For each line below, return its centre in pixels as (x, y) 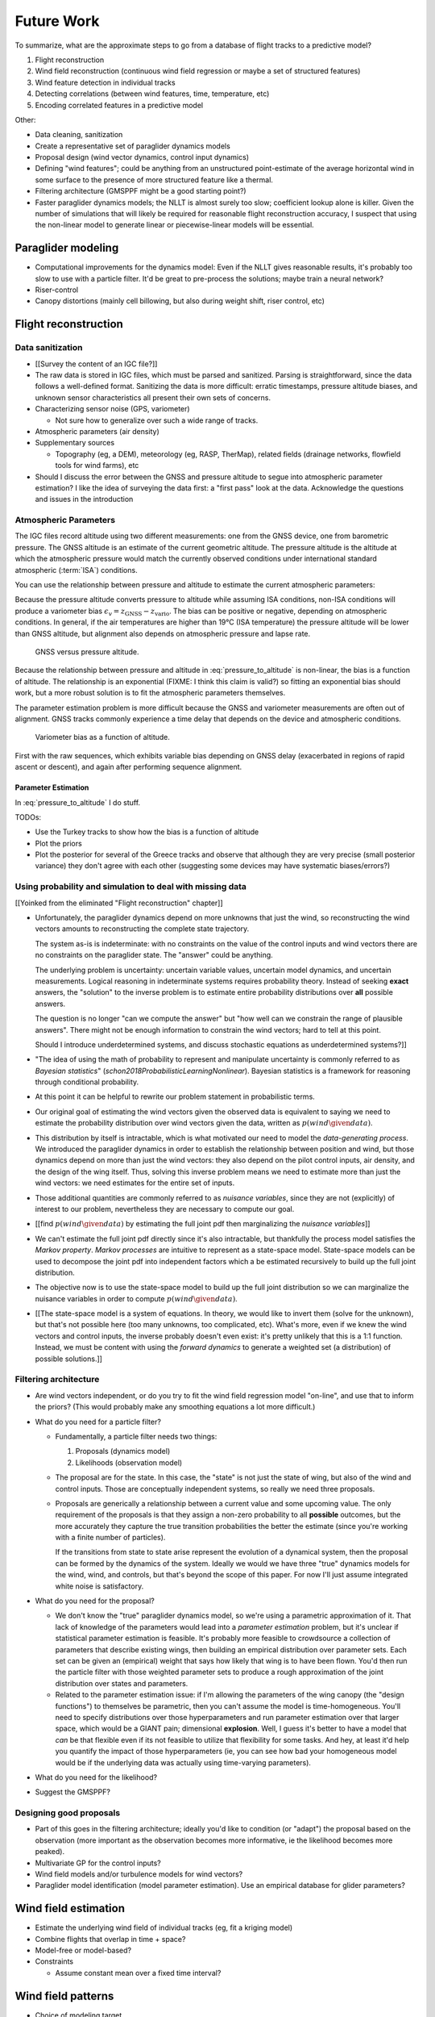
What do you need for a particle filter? (98, 1422)
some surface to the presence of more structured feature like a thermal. (154, 180)
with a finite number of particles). (110, 1538)
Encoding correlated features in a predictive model (119, 105)
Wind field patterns (64, 1996)
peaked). (50, 1852)
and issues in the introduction (84, 499)
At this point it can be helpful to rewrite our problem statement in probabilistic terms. (175, 1096)
